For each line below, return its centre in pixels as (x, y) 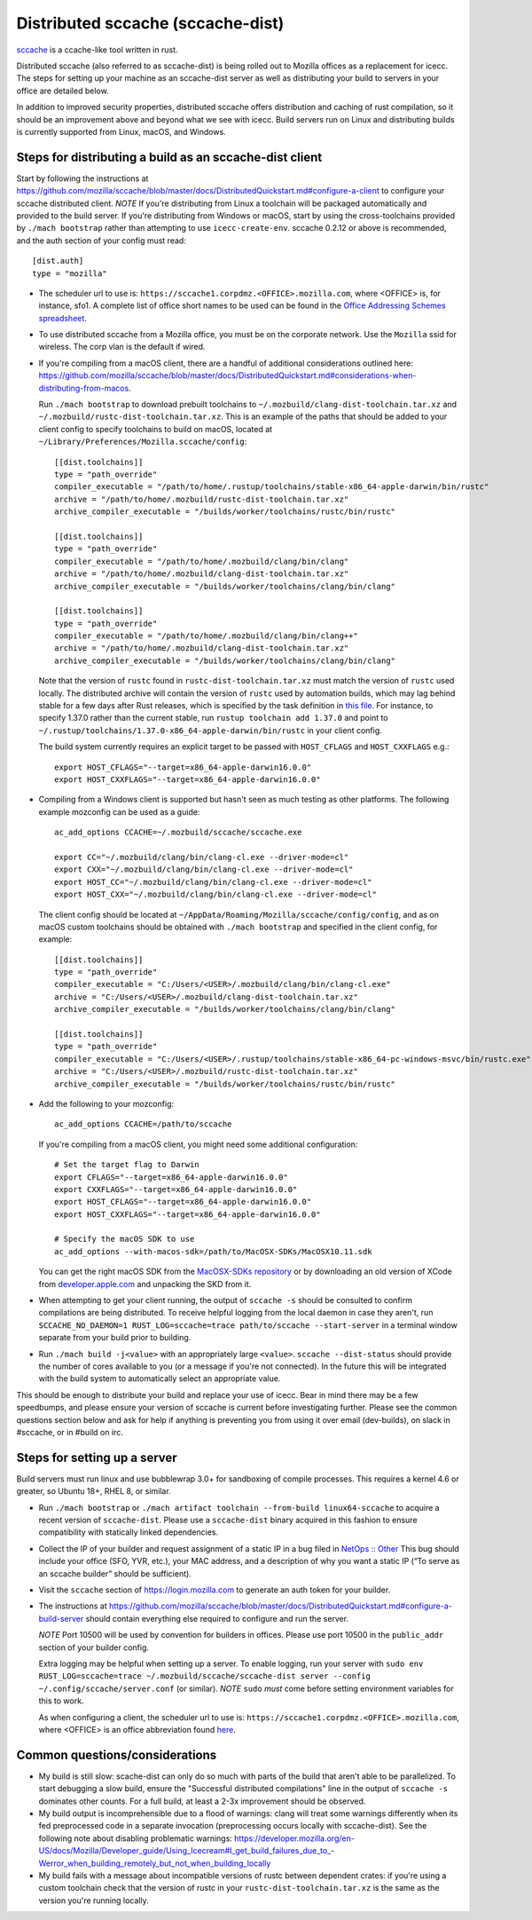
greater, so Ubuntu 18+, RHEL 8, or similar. (94, 1491)
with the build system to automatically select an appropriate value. (160, 1379)
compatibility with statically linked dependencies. (129, 1532)
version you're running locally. (94, 1900)
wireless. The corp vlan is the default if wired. (122, 347)
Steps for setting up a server (97, 1457)
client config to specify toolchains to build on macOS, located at (156, 429)
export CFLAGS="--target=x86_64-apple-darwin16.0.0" (171, 1177)
